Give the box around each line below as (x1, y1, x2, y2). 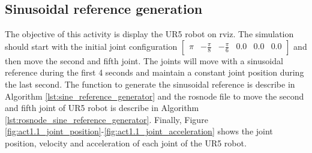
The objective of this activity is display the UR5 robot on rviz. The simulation (5, 28, 294, 40)
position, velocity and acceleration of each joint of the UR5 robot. (5, 136, 247, 149)
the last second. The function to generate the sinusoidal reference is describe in (5, 77, 295, 90)
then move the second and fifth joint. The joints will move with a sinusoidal (5, 54, 283, 67)
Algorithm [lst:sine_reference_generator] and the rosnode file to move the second (5, 89, 304, 102)
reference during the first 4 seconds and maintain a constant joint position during (5, 66, 304, 79)
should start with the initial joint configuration (5, 40, 178, 52)
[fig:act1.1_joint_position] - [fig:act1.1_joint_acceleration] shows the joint (5, 125, 273, 137)
